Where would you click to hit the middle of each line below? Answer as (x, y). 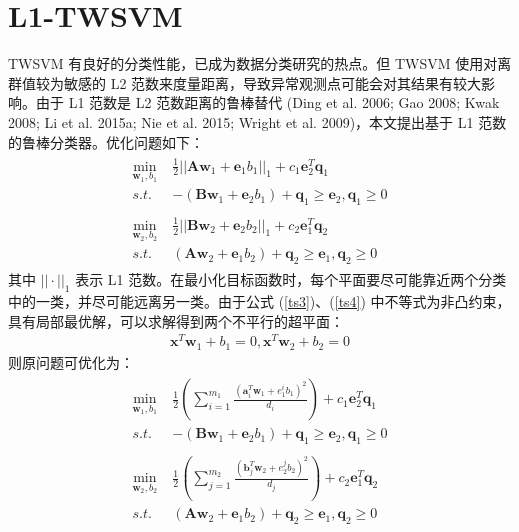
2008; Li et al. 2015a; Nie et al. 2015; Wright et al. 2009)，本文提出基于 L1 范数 (257, 121)
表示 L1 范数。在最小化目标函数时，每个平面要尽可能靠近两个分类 (291, 279)
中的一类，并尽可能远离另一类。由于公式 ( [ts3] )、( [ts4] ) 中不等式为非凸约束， (259, 300)
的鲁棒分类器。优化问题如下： (106, 141)
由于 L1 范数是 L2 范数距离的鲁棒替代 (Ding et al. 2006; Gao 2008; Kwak (267, 102)
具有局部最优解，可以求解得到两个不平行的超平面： (176, 320)
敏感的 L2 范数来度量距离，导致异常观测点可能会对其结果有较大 (272, 82)
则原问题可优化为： (71, 361)
